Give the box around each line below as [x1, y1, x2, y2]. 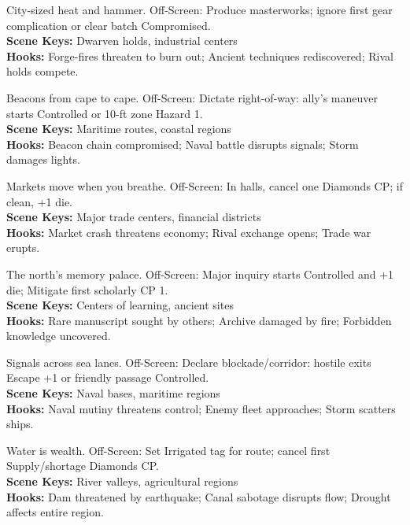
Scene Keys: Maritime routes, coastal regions [6, 120, 231, 137]
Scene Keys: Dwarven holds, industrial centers [6, 32, 238, 49]
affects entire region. [6, 504, 104, 520]
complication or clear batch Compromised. [6, 17, 211, 33]
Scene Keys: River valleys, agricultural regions [6, 473, 238, 490]
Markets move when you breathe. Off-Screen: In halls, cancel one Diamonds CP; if [6, 177, 403, 194]
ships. [6, 416, 34, 432]
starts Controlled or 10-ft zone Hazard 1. [6, 105, 203, 121]
